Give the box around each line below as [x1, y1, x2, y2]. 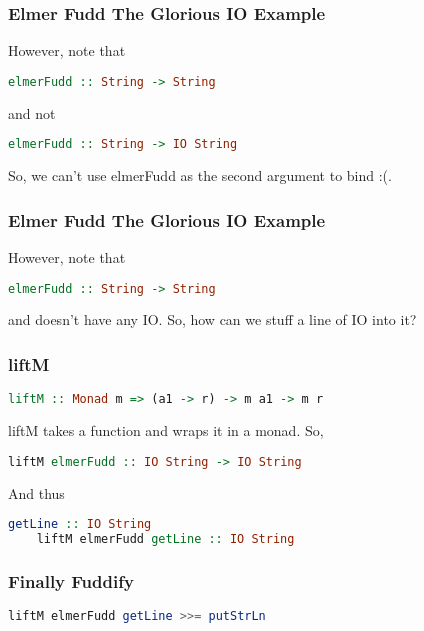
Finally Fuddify [8, 568, 134, 593]
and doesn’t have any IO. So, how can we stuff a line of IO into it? [8, 309, 417, 330]
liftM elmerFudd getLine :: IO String [36, 532, 295, 547]
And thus [8, 482, 65, 503]
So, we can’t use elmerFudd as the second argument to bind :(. [8, 165, 392, 186]
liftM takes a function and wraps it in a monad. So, [8, 420, 324, 441]
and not [8, 102, 56, 123]
